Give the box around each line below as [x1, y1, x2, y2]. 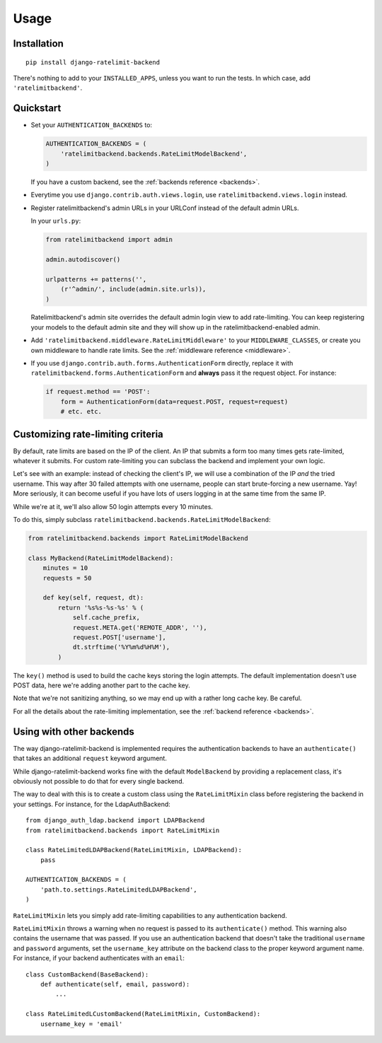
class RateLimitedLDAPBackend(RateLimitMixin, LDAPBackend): [25, 846, 242, 854]
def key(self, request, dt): [42, 594, 144, 602]
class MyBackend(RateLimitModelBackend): [28, 554, 174, 562]
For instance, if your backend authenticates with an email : [13, 954, 185, 962]
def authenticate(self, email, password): [40, 980, 190, 988]
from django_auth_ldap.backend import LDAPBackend [25, 817, 205, 825]
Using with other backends [13, 726, 134, 738]
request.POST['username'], [72, 633, 166, 641]
